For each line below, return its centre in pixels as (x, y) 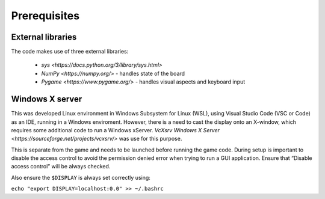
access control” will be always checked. (61, 167)
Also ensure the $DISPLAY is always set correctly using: (81, 177)
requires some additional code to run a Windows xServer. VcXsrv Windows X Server (115, 130)
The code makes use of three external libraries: (70, 52)
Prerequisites (45, 16)
